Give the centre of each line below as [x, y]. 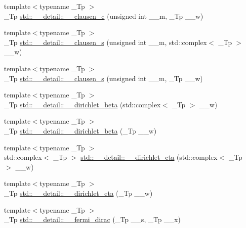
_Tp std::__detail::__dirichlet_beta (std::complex [82, 104]
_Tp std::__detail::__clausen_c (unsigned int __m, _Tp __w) [104, 16]
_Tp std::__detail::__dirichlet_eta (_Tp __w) [78, 193]
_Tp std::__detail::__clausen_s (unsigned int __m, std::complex [105, 42]
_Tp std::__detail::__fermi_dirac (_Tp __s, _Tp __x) [92, 219]
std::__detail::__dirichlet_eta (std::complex [149, 157]
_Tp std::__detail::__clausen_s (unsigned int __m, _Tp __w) [103, 78]
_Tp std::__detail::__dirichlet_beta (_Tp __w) [80, 130]
